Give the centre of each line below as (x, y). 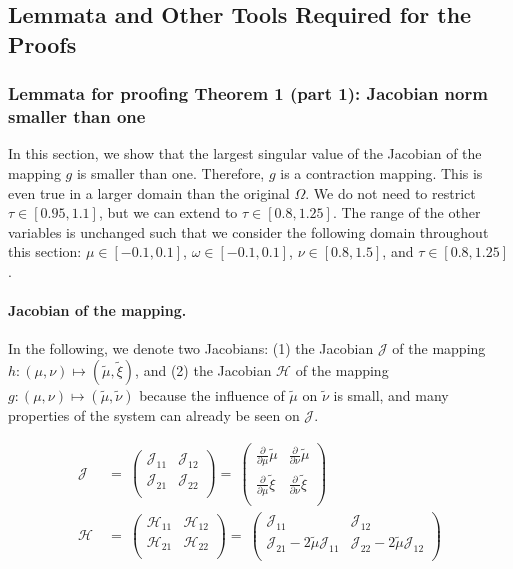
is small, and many (391, 394)
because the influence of (212, 394)
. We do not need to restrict (390, 192)
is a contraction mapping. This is (381, 172)
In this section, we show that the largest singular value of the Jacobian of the (245, 153)
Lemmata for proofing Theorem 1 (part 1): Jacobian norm (248, 93)
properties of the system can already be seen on (154, 414)
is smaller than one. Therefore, (170, 172)
